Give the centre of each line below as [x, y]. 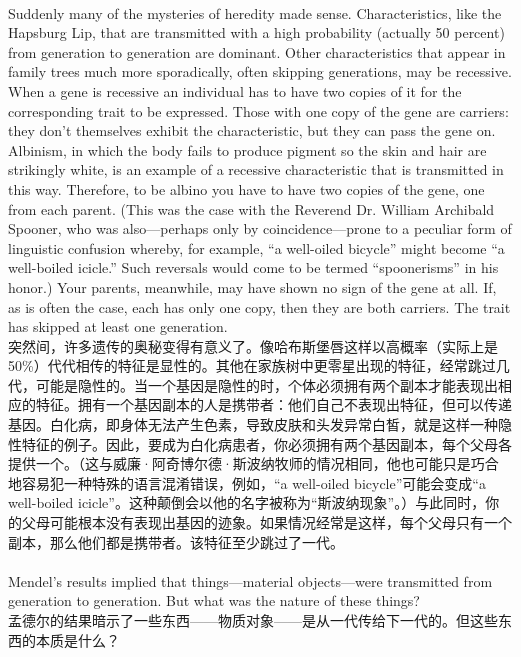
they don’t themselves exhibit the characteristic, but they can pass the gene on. [252, 130]
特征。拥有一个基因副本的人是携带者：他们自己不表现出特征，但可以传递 [273, 404]
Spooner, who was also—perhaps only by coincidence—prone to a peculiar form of [260, 228]
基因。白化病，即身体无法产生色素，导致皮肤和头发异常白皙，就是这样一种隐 [260, 424]
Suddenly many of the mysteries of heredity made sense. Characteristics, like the [255, 12]
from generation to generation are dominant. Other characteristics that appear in [257, 51]
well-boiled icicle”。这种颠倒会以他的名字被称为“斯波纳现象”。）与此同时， [247, 502]
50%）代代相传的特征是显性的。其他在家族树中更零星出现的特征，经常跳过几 [259, 365]
